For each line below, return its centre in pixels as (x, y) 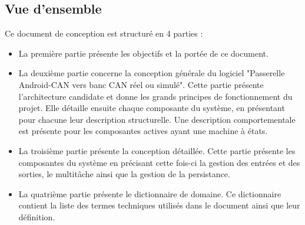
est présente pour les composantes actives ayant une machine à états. (143, 131)
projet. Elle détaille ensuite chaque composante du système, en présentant (152, 108)
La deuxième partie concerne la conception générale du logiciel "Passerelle (152, 73)
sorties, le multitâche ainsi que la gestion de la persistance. (124, 174)
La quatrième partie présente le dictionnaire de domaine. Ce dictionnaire (150, 193)
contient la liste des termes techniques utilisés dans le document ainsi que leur (159, 205)
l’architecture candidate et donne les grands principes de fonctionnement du (155, 96)
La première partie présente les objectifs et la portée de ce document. (143, 53)
